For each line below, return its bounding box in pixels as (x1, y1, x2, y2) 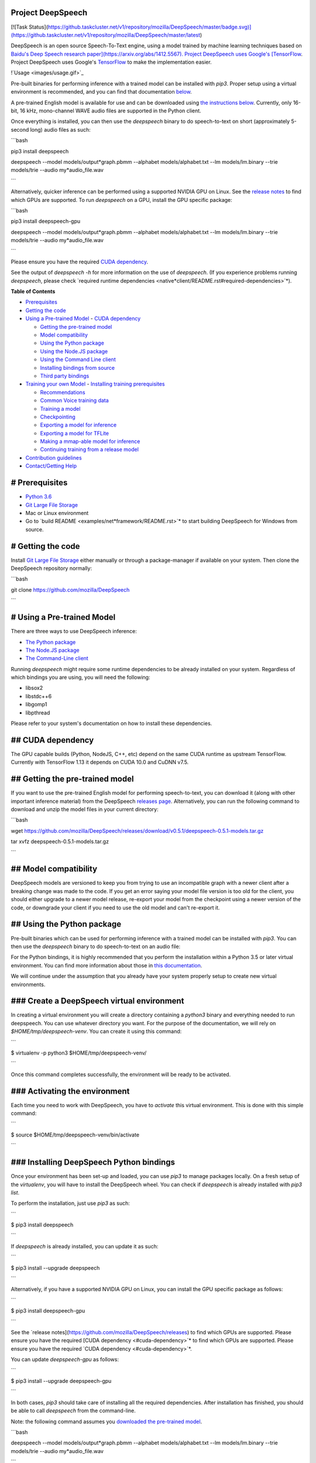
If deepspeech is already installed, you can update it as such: (11, 1242, 159, 1249)
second (11, 126, 29, 133)
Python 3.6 (25, 493, 52, 500)
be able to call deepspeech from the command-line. (11, 1407, 136, 1414)
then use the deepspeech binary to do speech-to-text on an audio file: (11, 943, 181, 950)
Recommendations (40, 389, 85, 396)
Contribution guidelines (25, 454, 82, 461)
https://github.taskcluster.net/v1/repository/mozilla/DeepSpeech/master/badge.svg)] (47, 23, 252, 30)
